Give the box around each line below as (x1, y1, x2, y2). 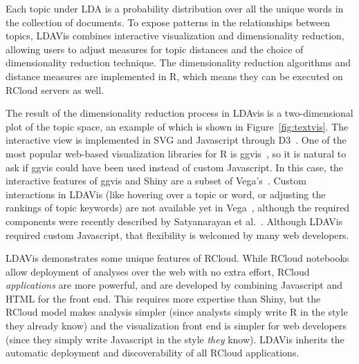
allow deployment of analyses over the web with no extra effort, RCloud (6, 264, 310, 278)
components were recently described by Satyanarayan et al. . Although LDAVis (6, 213, 343, 228)
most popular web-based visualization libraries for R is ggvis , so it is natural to (6, 146, 347, 160)
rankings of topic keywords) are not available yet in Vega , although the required (6, 200, 349, 215)
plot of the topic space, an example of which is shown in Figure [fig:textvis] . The (6, 119, 349, 133)
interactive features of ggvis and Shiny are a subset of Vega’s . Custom (6, 173, 306, 188)
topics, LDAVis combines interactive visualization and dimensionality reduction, (6, 28, 344, 43)
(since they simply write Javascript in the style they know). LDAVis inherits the (6, 332, 344, 346)
